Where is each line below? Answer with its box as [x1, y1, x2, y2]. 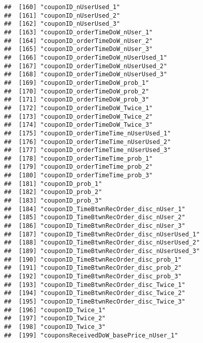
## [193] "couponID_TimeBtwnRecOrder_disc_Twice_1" [4, 281, 185, 288]
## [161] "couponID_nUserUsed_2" [4, 12, 120, 19]
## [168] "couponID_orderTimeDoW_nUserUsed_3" [4, 71, 168, 78]
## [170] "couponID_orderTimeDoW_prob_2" [4, 87, 149, 95]
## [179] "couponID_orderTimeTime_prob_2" [4, 163, 153, 171]
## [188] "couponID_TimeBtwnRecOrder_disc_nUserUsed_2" [4, 239, 200, 247]
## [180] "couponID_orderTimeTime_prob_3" [4, 172, 153, 179]
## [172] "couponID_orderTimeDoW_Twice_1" [4, 104, 153, 112]
